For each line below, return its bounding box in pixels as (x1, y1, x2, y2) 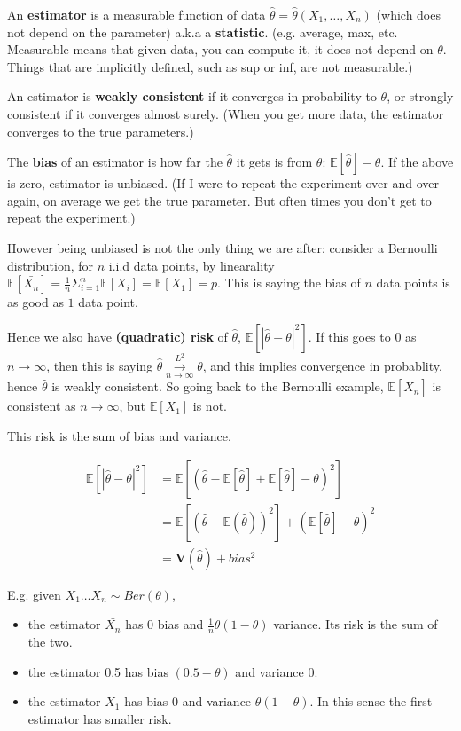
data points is (376, 273, 450, 292)
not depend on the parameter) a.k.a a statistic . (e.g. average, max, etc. (7, 22, 398, 41)
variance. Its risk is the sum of (273, 615, 438, 633)
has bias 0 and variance (124, 692, 252, 711)
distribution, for (7, 255, 94, 274)
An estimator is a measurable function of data (7, 5, 266, 23)
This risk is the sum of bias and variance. (7, 427, 231, 445)
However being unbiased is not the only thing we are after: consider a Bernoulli (7, 238, 438, 256)
